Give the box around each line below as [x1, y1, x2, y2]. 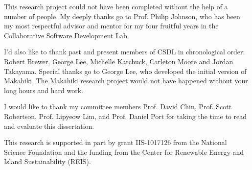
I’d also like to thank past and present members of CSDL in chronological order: [4, 47, 245, 57]
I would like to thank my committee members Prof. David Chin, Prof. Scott [4, 101, 232, 112]
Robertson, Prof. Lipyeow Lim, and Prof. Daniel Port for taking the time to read [4, 111, 247, 121]
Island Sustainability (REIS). [4, 156, 91, 167]
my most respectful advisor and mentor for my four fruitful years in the [4, 21, 219, 31]
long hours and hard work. [4, 85, 84, 95]
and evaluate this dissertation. [4, 121, 94, 131]
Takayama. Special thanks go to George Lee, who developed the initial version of [4, 66, 247, 76]
